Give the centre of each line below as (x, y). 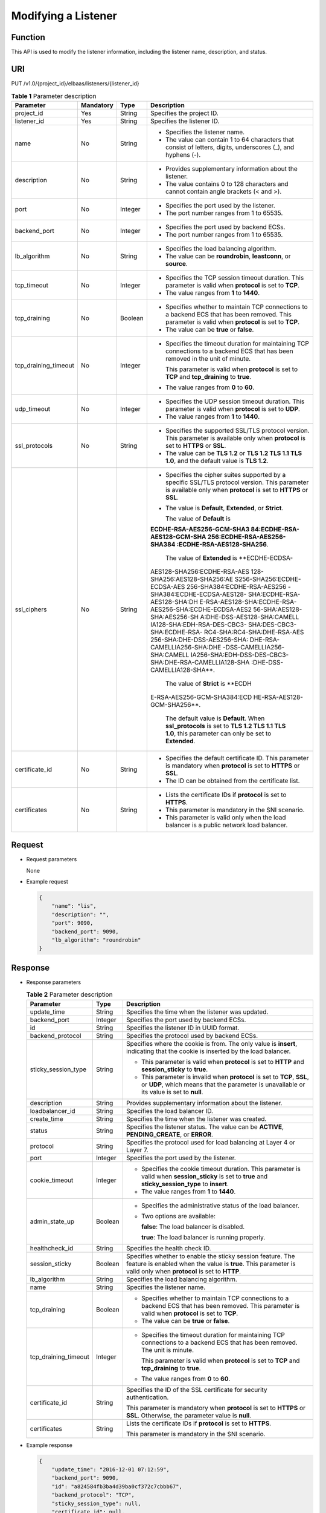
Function (28, 37)
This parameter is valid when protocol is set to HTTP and (222, 1062)
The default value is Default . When (215, 718)
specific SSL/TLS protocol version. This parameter (237, 482)
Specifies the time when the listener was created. (196, 1118)
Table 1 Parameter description (54, 96)
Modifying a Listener (64, 16)
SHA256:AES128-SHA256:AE (192, 579)
